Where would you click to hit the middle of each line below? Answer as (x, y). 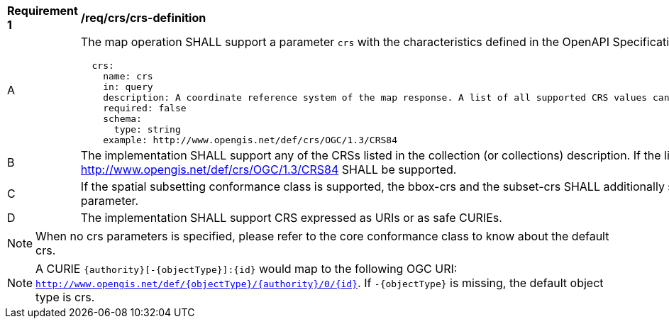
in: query (128, 87)
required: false (145, 108)
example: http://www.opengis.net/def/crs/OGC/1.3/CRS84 (250, 140)
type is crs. (65, 297)
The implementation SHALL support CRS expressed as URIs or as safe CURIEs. (291, 218)
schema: (122, 119)
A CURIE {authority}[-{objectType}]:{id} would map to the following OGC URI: (247, 269)
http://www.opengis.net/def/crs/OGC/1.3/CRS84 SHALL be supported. (269, 169)
